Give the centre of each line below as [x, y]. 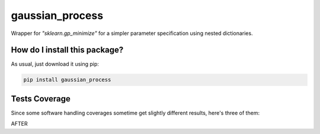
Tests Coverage [41, 99]
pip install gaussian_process [67, 80]
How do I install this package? [67, 50]
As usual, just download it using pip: [55, 64]
